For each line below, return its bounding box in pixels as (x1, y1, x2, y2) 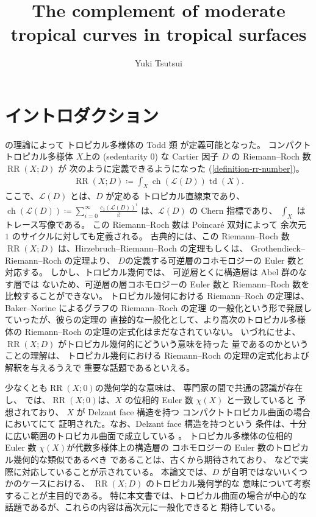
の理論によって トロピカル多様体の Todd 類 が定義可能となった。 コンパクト (5, 138, 311, 150)
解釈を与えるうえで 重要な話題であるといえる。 (5, 360, 195, 373)
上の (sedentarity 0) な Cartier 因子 (83, 150, 219, 163)
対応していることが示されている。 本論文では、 (21, 465, 212, 477)
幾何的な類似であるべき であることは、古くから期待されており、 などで (13, 453, 300, 465)
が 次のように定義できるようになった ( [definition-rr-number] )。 (57, 162, 304, 175)
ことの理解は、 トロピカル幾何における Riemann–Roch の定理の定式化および (5, 349, 309, 362)
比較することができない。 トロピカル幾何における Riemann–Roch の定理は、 (5, 289, 309, 302)
